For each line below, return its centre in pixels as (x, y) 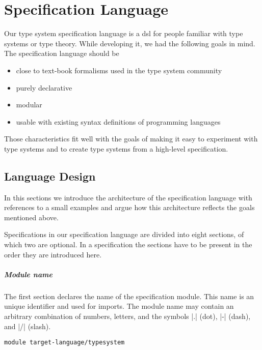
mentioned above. (31, 217)
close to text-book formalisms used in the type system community (119, 70)
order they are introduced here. (53, 254)
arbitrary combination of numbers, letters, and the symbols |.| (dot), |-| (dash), (127, 316)
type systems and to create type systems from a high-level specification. (116, 148)
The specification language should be (62, 53)
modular (29, 105)
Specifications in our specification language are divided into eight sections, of (124, 234)
